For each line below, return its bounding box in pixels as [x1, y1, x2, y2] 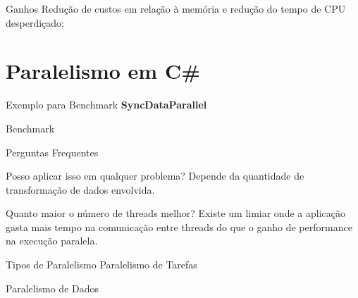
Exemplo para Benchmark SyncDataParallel [6, 97, 207, 112]
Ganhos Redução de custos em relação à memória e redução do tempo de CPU [6, 1, 346, 15]
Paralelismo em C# [6, 56, 200, 85]
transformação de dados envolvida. [6, 182, 155, 197]
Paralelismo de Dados [6, 280, 99, 295]
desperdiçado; [6, 15, 64, 30]
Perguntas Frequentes [6, 144, 99, 159]
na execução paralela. [6, 233, 98, 248]
